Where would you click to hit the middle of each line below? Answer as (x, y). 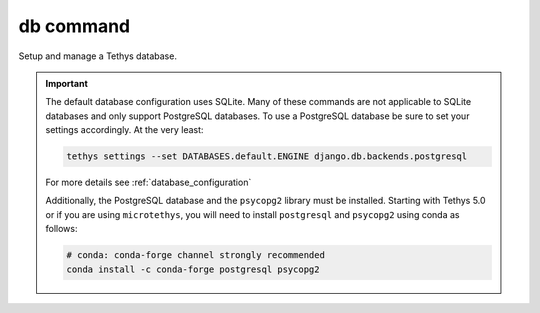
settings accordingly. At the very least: (124, 130)
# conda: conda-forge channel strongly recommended (195, 255)
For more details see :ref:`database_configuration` (148, 182)
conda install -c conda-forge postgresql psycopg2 (193, 269)
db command (74, 26)
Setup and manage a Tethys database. (97, 56)
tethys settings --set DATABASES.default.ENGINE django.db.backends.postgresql (267, 156)
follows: (61, 229)
